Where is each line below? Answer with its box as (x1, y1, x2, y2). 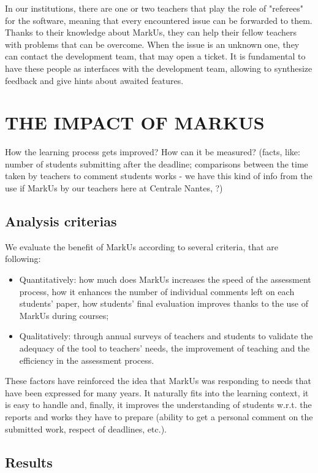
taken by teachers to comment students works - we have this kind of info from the (5, 169, 312, 182)
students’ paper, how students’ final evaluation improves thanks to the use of (19, 297, 308, 310)
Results (5, 452, 53, 471)
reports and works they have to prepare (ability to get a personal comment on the (5, 410, 313, 423)
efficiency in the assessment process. (19, 353, 154, 366)
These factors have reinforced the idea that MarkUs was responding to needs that (5, 374, 311, 387)
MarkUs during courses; (19, 309, 109, 321)
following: (5, 252, 41, 265)
